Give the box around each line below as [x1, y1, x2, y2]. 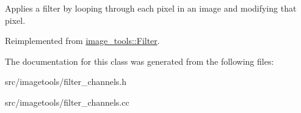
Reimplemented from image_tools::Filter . [5, 34, 160, 47]
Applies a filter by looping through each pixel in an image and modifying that [5, 2, 297, 14]
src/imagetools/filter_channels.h [5, 75, 127, 88]
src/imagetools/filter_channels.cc [5, 95, 129, 108]
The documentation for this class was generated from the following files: [5, 54, 274, 67]
